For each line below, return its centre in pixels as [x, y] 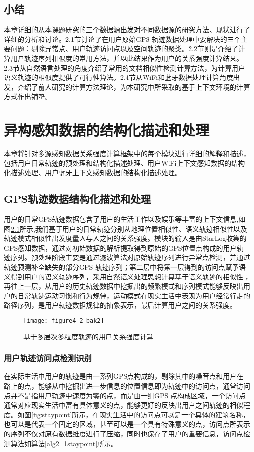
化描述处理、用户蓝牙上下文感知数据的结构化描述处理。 [93, 172]
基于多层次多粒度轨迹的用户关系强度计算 [88, 336]
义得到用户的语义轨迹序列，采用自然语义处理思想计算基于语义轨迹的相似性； [127, 276]
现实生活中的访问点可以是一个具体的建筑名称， [175, 414]
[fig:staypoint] [52, 414]
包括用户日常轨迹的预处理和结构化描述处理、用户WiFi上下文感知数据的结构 [125, 163]
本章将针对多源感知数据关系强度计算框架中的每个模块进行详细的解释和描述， [127, 153]
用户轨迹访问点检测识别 [48, 358]
